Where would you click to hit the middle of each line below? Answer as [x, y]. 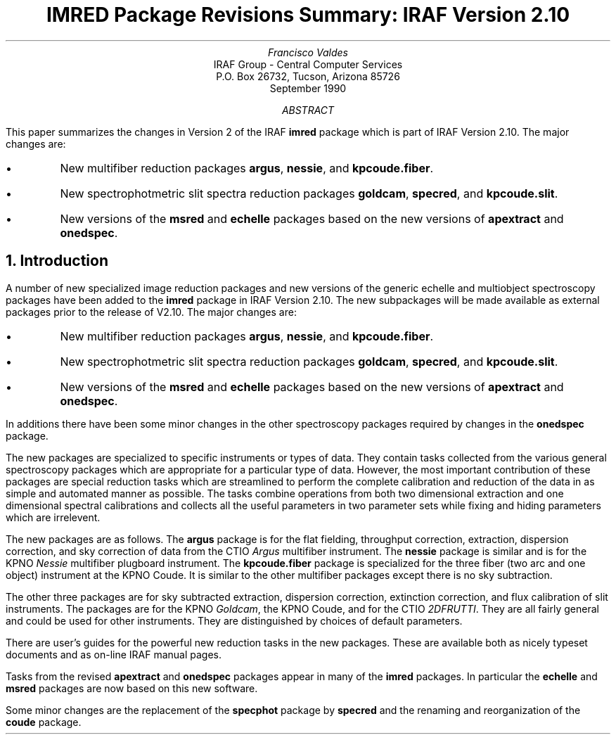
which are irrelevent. [53, 517]
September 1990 [308, 88]
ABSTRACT [308, 110]
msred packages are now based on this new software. [132, 688]
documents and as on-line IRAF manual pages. [114, 654]
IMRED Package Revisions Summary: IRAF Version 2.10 [308, 15]
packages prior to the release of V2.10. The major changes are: [151, 312]
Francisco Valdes [308, 52]
